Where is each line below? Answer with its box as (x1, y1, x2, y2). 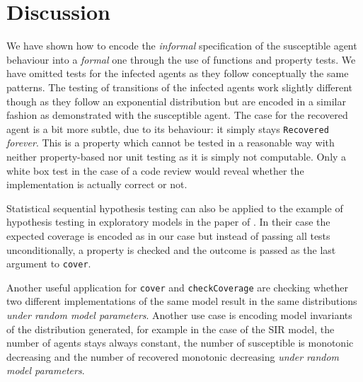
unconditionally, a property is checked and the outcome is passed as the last (6, 242, 336, 257)
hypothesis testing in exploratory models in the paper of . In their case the (6, 214, 330, 229)
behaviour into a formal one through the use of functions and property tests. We (6, 52, 356, 66)
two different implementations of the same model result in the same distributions (6, 294, 357, 308)
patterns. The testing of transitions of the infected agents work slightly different (6, 79, 353, 94)
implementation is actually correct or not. (6, 177, 188, 192)
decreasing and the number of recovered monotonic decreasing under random (6, 349, 340, 364)
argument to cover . (6, 256, 91, 271)
